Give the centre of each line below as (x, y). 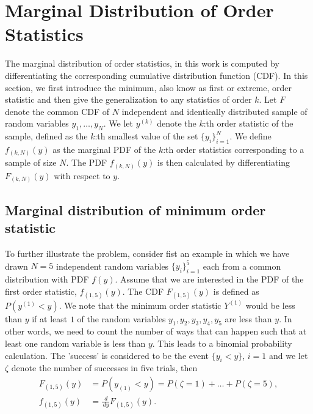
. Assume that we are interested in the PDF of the (209, 279)
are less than (248, 318)
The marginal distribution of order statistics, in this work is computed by (142, 63)
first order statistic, (41, 291)
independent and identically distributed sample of (214, 111)
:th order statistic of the (248, 123)
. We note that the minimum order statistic (140, 305)
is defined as (236, 291)
